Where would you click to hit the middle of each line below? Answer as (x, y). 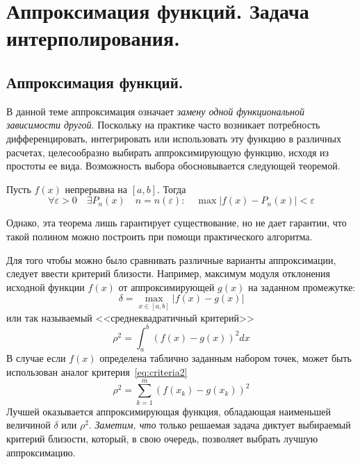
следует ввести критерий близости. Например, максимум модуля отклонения (169, 273)
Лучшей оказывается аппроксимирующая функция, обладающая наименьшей (169, 411)
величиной (28, 425)
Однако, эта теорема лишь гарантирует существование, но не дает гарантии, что (177, 223)
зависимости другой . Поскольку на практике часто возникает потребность (163, 125)
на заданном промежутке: (302, 287)
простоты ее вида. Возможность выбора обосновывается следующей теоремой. (173, 166)
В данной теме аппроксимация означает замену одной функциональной (155, 111)
